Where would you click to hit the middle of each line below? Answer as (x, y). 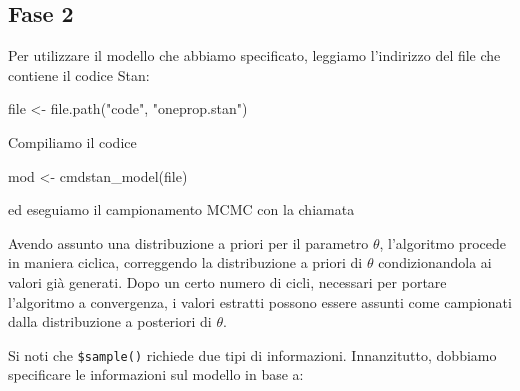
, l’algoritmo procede (442, 242)
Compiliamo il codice (72, 141)
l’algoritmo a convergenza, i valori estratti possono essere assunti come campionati (260, 301)
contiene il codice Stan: (79, 74)
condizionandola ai (435, 262)
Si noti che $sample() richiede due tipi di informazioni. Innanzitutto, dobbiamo (252, 354)
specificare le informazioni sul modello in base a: (156, 374)
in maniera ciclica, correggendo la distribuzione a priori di (185, 262)
